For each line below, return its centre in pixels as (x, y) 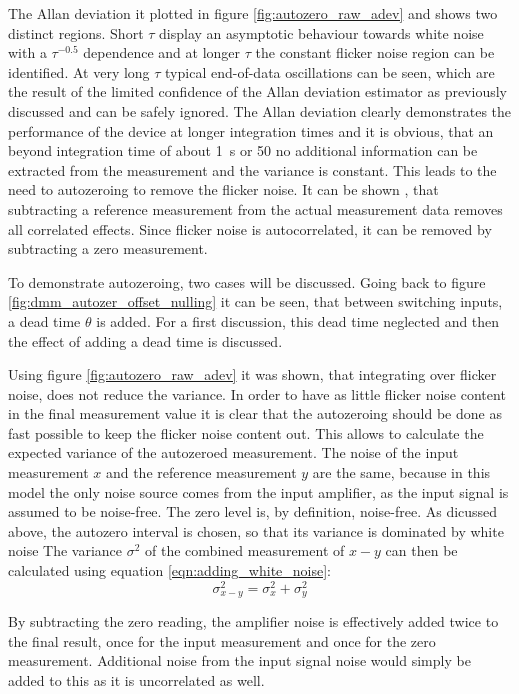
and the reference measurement (201, 472)
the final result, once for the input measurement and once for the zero (222, 640)
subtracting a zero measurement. (108, 248)
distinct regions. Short (76, 32)
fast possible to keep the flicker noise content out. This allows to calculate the (246, 432)
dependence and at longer (162, 52)
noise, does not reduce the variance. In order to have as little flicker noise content (257, 393)
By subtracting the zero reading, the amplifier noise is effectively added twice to (253, 621)
